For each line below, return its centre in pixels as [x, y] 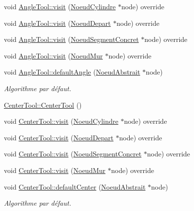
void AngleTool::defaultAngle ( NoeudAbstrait [72, 72]
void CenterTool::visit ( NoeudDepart [59, 137]
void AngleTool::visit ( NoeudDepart [58, 23]
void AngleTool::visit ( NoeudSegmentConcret [71, 39]
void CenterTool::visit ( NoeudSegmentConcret [73, 154]
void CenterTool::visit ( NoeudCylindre [61, 121]
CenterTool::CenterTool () [43, 105]
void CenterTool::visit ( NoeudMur [55, 170]
